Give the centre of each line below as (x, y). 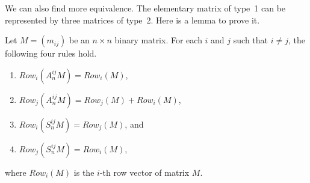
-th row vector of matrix (144, 172)
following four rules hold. (51, 53)
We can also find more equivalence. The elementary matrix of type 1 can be (145, 8)
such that (251, 40)
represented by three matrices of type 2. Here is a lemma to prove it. (132, 20)
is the (84, 172)
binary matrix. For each (158, 40)
